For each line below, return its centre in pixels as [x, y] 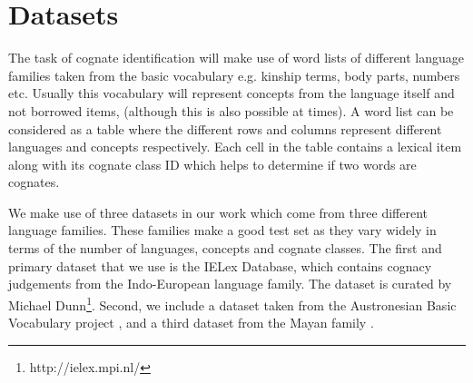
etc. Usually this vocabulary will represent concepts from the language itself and [232, 93]
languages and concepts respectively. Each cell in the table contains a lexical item [235, 147]
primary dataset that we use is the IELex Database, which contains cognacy [220, 265]
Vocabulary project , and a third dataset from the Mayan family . [191, 323]
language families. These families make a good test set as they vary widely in [222, 230]
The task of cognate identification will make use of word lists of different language [236, 58]
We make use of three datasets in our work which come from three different [218, 212]
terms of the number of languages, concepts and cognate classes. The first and [225, 248]
